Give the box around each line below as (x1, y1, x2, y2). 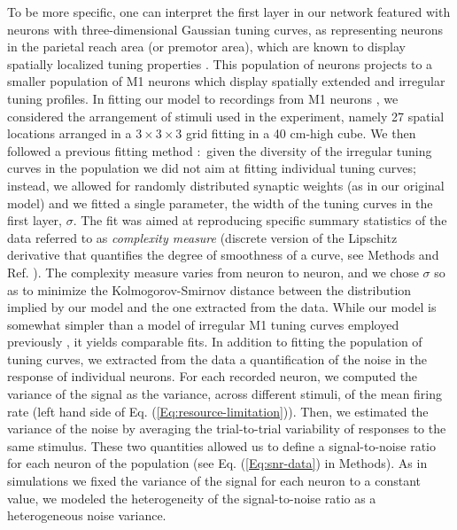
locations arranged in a (7, 124, 132, 143)
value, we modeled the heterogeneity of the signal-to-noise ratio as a (7, 488, 376, 507)
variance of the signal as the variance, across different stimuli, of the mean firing (7, 385, 442, 403)
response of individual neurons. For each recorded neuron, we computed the (7, 367, 418, 386)
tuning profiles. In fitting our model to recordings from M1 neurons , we (7, 89, 399, 107)
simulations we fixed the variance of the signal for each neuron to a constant (7, 472, 422, 490)
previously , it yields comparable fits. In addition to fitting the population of (7, 332, 422, 351)
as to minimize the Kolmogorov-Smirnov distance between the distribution (7, 280, 412, 299)
